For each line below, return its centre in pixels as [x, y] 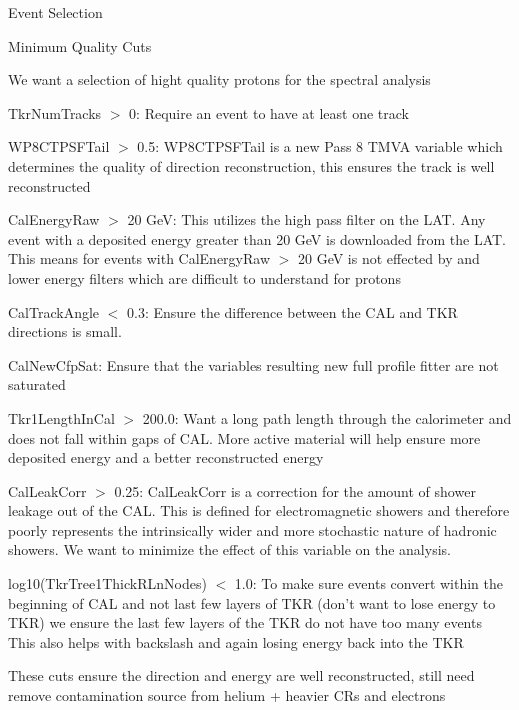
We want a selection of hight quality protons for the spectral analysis [219, 79]
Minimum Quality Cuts [80, 45]
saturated [37, 384]
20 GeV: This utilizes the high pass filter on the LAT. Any [306, 219]
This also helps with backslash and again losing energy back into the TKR [236, 641]
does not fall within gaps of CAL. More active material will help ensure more [244, 437]
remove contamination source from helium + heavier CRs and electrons [227, 695]
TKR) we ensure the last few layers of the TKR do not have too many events [245, 622]
